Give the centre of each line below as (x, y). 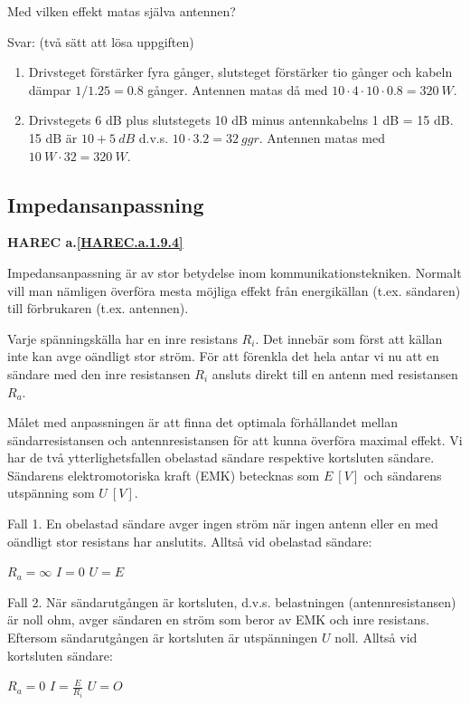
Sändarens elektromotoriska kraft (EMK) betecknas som (164, 475)
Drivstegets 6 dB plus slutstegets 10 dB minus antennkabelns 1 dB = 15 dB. (241, 120)
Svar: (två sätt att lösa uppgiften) (101, 41)
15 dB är (53, 137)
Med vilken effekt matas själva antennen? (122, 11)
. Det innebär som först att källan (349, 338)
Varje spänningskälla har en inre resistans (122, 338)
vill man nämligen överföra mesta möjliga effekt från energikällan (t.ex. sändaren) (234, 290)
